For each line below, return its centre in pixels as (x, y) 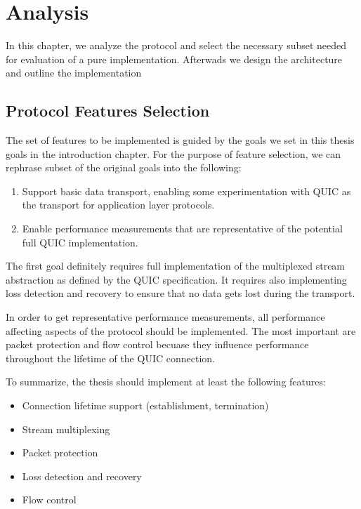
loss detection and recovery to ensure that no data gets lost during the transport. (180, 293)
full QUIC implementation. (80, 242)
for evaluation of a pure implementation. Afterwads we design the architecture (174, 59)
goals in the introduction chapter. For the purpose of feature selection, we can (173, 153)
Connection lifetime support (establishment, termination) (145, 405)
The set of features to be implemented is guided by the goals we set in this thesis (180, 140)
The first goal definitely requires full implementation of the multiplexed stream (176, 266)
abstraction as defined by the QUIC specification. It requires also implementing (176, 279)
